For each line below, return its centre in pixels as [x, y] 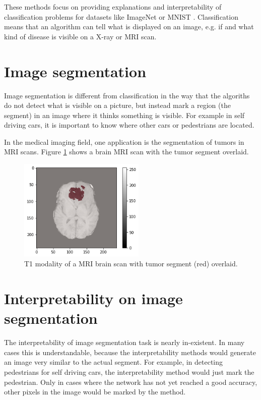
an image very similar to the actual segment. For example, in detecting [114, 362]
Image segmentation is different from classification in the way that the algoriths [127, 95]
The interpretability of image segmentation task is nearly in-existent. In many [124, 342]
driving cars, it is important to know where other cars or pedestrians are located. [129, 125]
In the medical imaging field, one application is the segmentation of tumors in [124, 141]
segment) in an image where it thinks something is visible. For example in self [124, 115]
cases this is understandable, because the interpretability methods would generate [130, 352]
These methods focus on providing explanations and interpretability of [113, 7]
